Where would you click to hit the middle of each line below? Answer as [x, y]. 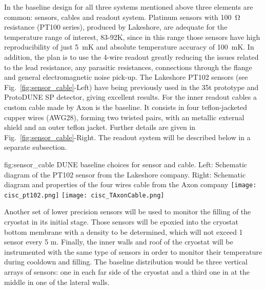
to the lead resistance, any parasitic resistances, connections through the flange [128, 67]
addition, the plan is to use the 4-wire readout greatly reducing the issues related [131, 57]
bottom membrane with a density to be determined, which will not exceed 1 [124, 231]
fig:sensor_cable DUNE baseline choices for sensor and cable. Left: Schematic [126, 164]
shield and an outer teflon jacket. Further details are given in [100, 127]
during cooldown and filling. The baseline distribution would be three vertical [126, 262]
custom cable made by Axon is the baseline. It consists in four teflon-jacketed [126, 107]
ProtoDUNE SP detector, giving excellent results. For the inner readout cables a [131, 97]
